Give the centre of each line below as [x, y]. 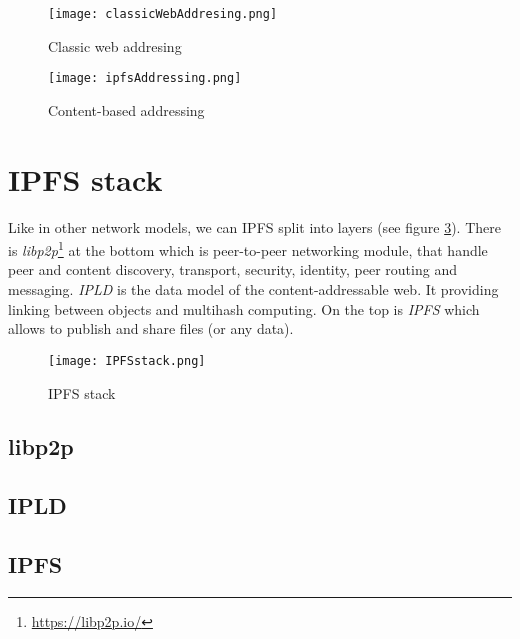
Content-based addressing [126, 109]
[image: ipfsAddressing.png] [145, 78]
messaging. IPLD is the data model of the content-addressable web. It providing [253, 289]
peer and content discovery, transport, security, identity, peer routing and [232, 269]
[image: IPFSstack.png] [127, 360]
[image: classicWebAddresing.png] [163, 14]
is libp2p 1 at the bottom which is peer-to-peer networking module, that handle [248, 248]
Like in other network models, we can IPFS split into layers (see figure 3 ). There [254, 226]
